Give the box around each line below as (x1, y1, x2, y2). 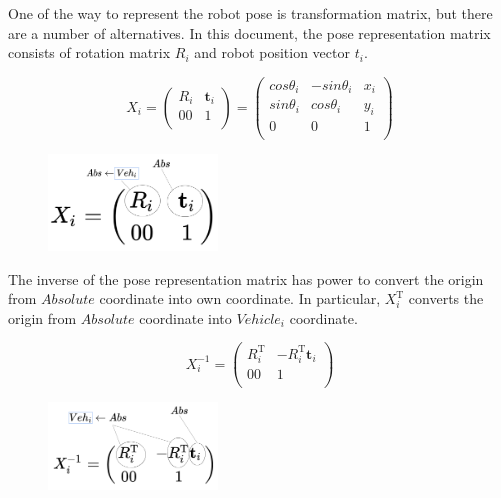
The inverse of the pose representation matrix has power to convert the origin (8, 268, 484, 289)
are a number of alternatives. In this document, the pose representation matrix (8, 22, 491, 43)
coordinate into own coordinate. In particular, (99, 288, 381, 309)
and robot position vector (194, 42, 350, 63)
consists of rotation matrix (8, 42, 171, 63)
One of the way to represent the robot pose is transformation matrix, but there (8, 3, 493, 23)
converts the (408, 288, 484, 309)
